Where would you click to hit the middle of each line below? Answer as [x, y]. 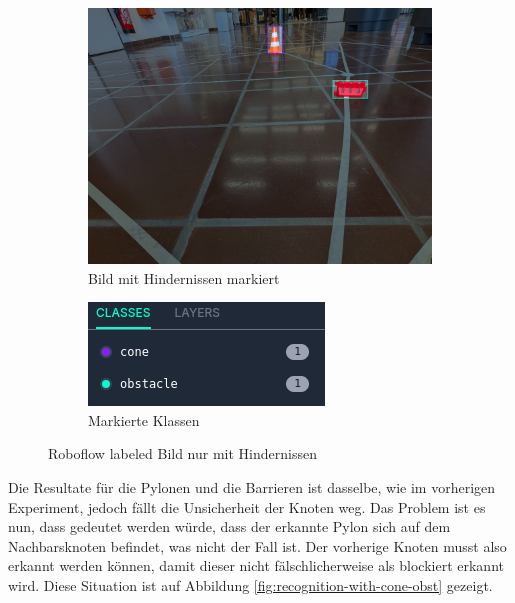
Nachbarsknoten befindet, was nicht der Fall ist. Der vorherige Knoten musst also [257, 545]
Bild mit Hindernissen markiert [184, 277]
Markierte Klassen [144, 419]
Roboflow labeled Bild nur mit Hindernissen [182, 453]
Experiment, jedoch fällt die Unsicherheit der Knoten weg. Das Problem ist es [247, 506]
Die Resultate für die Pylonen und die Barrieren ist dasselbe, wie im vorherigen [252, 486]
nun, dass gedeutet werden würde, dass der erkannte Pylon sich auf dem [229, 526]
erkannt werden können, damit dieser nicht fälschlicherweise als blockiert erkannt [256, 565]
